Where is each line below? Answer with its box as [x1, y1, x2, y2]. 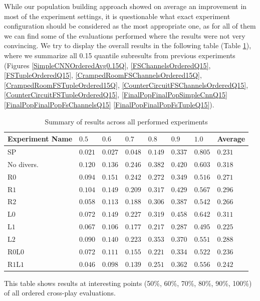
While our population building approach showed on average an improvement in [4, 1, 247, 11]
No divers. [8, 159, 39, 169]
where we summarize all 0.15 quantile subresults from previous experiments [4, 50, 235, 60]
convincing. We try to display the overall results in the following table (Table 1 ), [4, 40, 251, 51]
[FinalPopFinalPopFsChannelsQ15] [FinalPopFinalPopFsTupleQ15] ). [4, 99, 214, 109]
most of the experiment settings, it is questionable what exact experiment [4, 11, 230, 21]
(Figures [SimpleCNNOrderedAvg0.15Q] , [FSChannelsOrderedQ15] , [4, 60, 211, 70]
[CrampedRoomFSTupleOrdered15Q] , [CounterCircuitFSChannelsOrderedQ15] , [4, 79, 248, 90]
